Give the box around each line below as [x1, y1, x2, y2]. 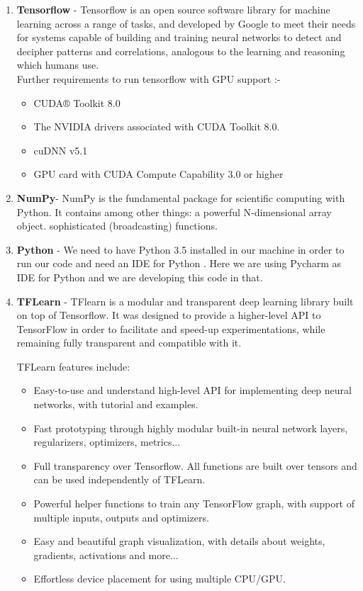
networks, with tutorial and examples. [33, 397, 199, 412]
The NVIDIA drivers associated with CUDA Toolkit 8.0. [33, 119, 280, 134]
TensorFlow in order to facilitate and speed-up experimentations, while [16, 321, 325, 336]
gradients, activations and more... [33, 547, 179, 562]
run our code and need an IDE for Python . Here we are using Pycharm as [16, 256, 342, 271]
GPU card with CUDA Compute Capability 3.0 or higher [33, 167, 284, 181]
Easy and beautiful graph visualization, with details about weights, [33, 534, 325, 548]
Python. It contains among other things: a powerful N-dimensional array [16, 204, 332, 219]
